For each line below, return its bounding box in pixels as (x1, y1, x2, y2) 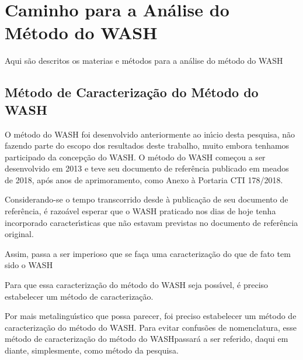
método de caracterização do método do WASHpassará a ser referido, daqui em (5, 332, 288, 345)
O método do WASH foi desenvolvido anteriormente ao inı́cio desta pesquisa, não (5, 128, 295, 140)
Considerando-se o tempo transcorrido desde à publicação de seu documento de (5, 193, 288, 205)
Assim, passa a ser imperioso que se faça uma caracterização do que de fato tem (5, 247, 291, 259)
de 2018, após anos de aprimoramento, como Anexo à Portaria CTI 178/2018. (5, 173, 283, 186)
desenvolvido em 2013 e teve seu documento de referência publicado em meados (5, 162, 289, 174)
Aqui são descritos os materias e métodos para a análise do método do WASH (5, 54, 283, 67)
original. (5, 228, 34, 240)
